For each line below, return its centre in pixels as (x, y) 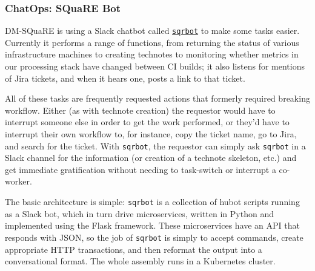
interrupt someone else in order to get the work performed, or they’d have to (147, 122)
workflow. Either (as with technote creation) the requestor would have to (140, 110)
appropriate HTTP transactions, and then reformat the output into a (134, 249)
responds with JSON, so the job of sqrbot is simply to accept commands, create (154, 237)
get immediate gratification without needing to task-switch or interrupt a (141, 169)
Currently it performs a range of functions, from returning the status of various (152, 42)
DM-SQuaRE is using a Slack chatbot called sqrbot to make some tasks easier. (152, 31)
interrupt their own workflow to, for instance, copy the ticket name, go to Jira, (151, 134)
